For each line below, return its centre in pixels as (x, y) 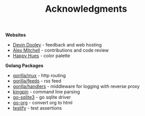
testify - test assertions (37, 108)
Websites (16, 35)
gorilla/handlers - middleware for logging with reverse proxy (76, 86)
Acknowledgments (86, 9)
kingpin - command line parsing (46, 92)
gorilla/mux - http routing (39, 76)
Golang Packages (24, 66)
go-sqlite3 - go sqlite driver (42, 97)
